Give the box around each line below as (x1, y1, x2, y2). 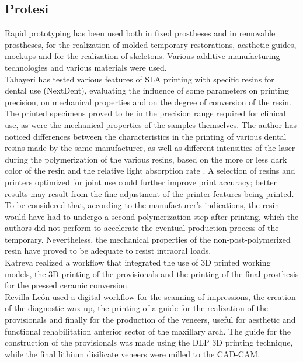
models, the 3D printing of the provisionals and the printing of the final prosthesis (5, 267, 299, 280)
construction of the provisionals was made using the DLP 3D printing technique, (5, 336, 293, 349)
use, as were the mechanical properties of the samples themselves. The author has (5, 118, 297, 130)
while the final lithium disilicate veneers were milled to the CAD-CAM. (5, 347, 260, 360)
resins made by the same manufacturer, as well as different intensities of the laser (5, 142, 295, 154)
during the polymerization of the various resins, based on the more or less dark (5, 153, 287, 165)
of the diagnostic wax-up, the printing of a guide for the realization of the (5, 302, 268, 314)
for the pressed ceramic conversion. (5, 279, 130, 291)
